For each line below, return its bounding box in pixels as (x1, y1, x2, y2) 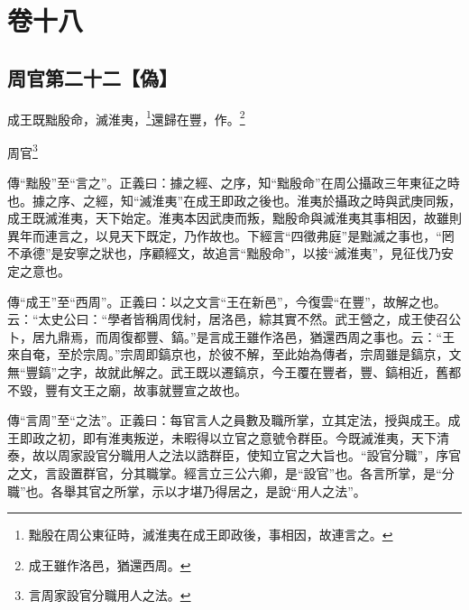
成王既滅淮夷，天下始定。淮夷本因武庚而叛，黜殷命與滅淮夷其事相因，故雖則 (7, 208, 462, 227)
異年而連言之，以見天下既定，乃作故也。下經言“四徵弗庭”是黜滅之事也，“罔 (7, 226, 455, 245)
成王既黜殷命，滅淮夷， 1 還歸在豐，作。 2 (7, 106, 245, 128)
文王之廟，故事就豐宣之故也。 (69, 380, 247, 399)
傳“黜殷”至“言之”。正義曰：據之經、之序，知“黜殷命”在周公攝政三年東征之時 (7, 173, 460, 192)
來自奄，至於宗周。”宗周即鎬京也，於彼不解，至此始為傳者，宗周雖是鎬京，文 (7, 345, 462, 364)
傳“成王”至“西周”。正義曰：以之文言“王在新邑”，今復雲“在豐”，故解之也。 (7, 291, 446, 310)
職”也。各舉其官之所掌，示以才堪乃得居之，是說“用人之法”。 (7, 481, 366, 500)
